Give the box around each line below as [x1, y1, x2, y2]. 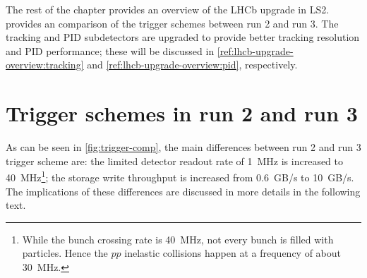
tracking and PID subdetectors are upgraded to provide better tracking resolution [6, 30, 360, 44]
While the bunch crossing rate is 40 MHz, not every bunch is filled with [22, 231, 334, 246]
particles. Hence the [22, 246, 108, 260]
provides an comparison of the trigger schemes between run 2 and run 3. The [6, 16, 339, 30]
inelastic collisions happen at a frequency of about [124, 246, 342, 260]
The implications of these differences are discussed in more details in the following [6, 183, 361, 198]
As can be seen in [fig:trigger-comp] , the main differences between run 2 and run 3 [6, 140, 361, 155]
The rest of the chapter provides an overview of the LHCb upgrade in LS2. [6, 2, 330, 16]
